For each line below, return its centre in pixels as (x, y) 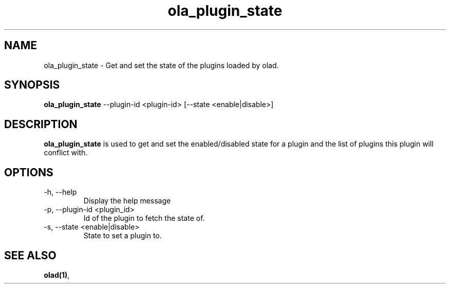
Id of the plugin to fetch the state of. (144, 218)
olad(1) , (57, 275)
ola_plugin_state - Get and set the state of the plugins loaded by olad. (161, 65)
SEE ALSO (30, 255)
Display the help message (127, 201)
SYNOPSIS (32, 85)
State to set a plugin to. (123, 236)
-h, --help (60, 192)
